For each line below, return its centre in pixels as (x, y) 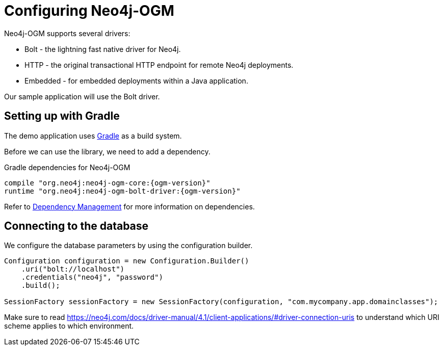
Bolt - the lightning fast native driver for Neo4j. (103, 49)
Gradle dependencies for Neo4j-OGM (67, 167)
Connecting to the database (76, 226)
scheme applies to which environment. (69, 326)
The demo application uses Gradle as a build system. (93, 136)
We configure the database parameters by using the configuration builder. (128, 246)
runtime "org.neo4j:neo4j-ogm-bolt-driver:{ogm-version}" (122, 191)
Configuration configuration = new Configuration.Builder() (127, 261)
